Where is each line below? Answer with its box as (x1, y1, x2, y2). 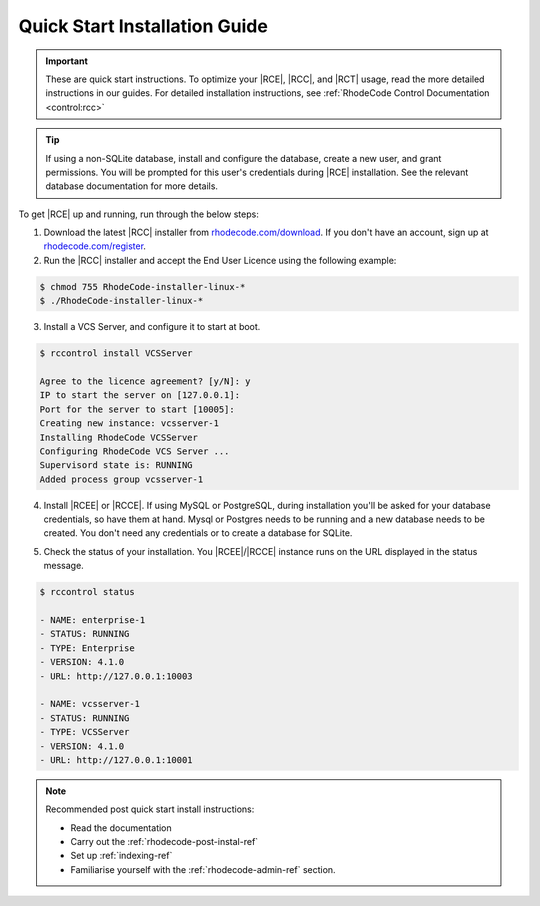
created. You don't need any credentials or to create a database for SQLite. (43, 527, 353, 539)
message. (43, 560, 84, 572)
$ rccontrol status (39, 586, 135, 598)
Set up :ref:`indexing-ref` (70, 850, 173, 862)
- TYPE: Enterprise (39, 642, 135, 654)
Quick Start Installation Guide (18, 15, 269, 37)
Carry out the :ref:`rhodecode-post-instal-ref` (70, 836, 259, 848)
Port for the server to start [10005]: (39, 403, 235, 415)
